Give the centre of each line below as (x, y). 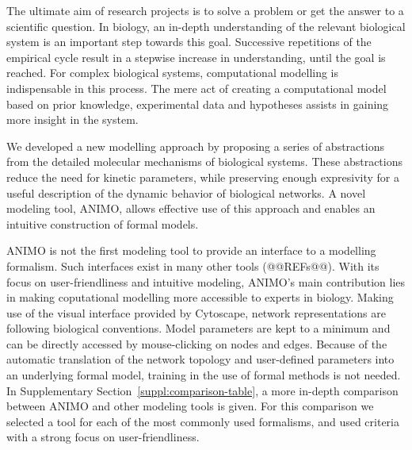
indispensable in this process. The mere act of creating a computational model (196, 88)
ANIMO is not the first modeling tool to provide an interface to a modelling (191, 250)
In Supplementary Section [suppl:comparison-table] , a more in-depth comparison (202, 390)
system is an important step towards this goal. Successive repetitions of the (189, 42)
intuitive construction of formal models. (103, 223)
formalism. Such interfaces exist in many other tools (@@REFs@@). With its (193, 265)
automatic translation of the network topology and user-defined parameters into (200, 359)
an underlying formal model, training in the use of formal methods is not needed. (204, 375)
